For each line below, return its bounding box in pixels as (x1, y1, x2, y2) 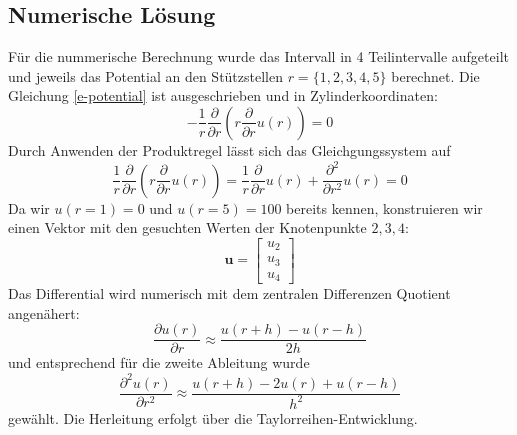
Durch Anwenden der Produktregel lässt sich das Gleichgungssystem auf (8, 139, 451, 160)
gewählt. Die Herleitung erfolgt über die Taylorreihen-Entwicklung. (8, 407, 418, 428)
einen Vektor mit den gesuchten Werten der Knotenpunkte (8, 217, 367, 238)
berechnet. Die (391, 65, 480, 86)
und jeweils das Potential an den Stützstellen (8, 65, 283, 86)
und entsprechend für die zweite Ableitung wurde (8, 352, 310, 373)
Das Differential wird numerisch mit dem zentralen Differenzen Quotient (8, 283, 451, 304)
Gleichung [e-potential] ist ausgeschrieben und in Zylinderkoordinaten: (8, 85, 438, 106)
